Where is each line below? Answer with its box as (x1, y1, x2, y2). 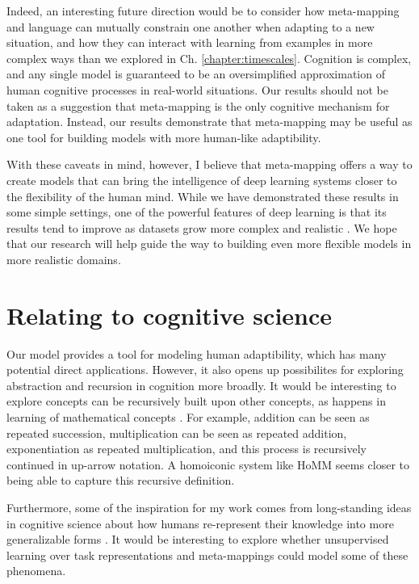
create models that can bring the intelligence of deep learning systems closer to (6, 171, 397, 188)
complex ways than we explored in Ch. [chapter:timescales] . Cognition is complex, (6, 49, 412, 66)
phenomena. (6, 562, 66, 579)
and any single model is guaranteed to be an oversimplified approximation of (6, 65, 385, 82)
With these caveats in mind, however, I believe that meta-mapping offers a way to (6, 156, 413, 173)
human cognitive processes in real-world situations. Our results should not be (6, 81, 388, 98)
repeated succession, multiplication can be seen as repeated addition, (6, 424, 347, 441)
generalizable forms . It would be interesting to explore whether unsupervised (6, 531, 389, 548)
